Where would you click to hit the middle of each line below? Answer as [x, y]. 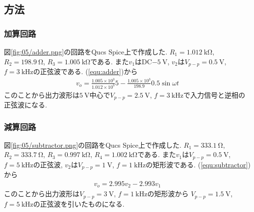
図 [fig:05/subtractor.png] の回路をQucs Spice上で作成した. [93, 145]
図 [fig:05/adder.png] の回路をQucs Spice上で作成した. [86, 52]
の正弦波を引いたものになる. [79, 203]
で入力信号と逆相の [214, 94]
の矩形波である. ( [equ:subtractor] [197, 164]
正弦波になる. [25, 105]
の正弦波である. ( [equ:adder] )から [85, 71]
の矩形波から [168, 194]
